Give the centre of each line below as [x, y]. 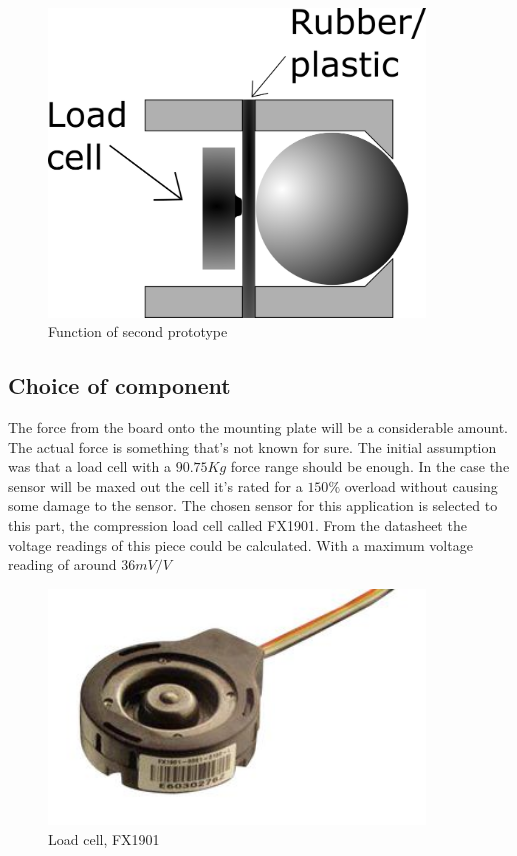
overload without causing [421, 485]
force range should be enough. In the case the [370, 466]
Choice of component [119, 385]
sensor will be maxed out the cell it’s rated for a [155, 485]
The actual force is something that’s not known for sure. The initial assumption [252, 446]
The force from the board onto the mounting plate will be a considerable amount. [258, 427]
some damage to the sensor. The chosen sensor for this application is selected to [253, 505]
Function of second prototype [138, 331]
